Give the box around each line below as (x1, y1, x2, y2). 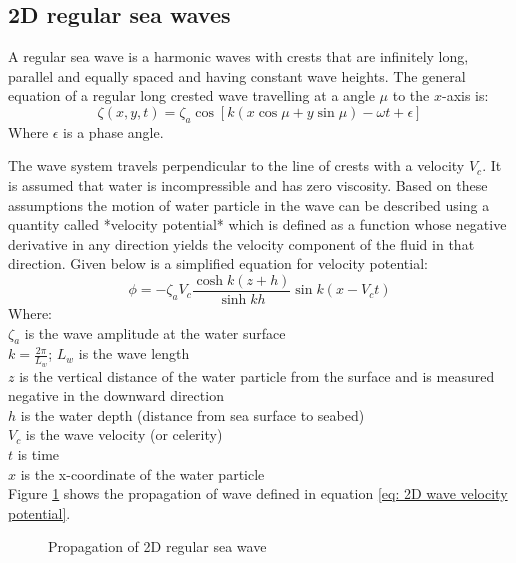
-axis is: (441, 85, 489, 106)
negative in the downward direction (8, 385, 224, 406)
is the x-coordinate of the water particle (20, 463, 265, 484)
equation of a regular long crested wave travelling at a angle (8, 85, 375, 106)
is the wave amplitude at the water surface (24, 322, 286, 343)
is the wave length (78, 343, 190, 364)
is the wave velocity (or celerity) (25, 424, 223, 445)
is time (17, 444, 60, 464)
